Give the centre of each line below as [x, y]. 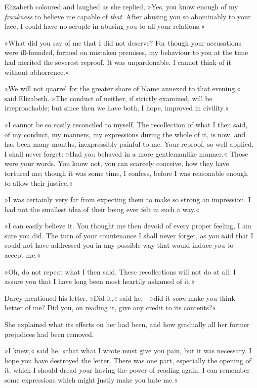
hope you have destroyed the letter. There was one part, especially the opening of [128, 360]
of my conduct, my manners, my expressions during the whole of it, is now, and [125, 134]
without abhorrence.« [37, 72]
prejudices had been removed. [49, 334]
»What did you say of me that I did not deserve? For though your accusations [123, 42]
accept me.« [23, 255]
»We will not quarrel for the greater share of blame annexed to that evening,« [123, 88]
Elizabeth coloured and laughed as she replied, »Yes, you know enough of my [121, 6]
